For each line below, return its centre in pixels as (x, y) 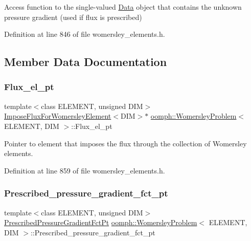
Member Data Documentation (86, 62)
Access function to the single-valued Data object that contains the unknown (123, 7)
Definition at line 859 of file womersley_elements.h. (85, 170)
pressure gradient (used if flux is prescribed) (73, 17)
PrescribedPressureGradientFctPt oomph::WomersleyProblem (101, 222)
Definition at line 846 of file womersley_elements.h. (85, 34)
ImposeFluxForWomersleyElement (58, 116)
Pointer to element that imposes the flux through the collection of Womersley (125, 143)
